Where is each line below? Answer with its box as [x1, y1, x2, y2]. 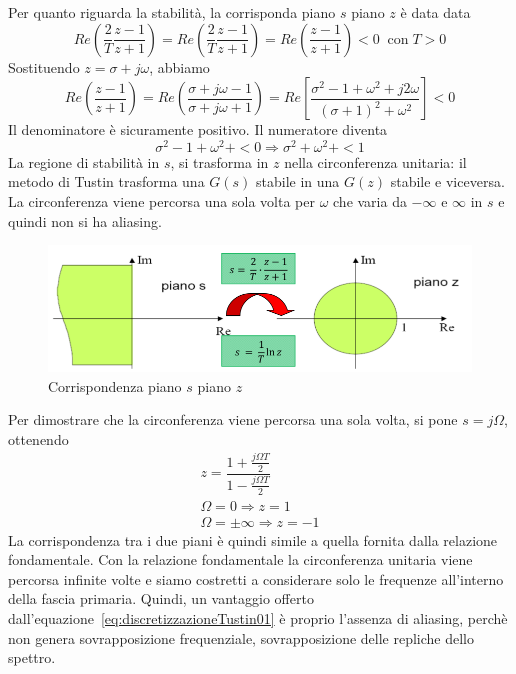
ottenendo [8, 428, 69, 449]
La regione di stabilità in [8, 151, 160, 172]
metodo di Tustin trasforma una [8, 171, 205, 192]
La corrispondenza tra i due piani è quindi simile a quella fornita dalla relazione [8, 529, 498, 550]
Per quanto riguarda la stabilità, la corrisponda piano [8, 2, 336, 22]
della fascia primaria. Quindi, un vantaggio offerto [8, 588, 314, 609]
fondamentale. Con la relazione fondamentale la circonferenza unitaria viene [8, 549, 473, 570]
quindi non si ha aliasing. [8, 210, 162, 231]
